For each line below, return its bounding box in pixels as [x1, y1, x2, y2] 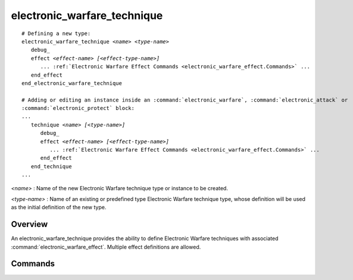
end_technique [30, 163, 72, 169]
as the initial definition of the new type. [11, 204, 107, 211]
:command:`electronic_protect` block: [21, 105, 135, 112]
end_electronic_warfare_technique [21, 80, 122, 86]
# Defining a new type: [21, 30, 91, 37]
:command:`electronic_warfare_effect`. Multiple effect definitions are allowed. [11, 243, 201, 250]
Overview [11, 219, 48, 229]
